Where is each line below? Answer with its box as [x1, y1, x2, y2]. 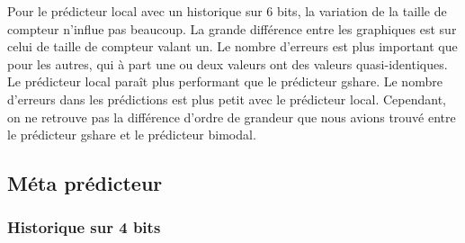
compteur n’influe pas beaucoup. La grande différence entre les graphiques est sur [7, 19, 457, 38]
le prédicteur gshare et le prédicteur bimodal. [7, 125, 256, 144]
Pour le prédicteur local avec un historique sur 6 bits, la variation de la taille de [7, 2, 447, 20]
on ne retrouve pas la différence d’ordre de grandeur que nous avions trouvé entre [7, 107, 456, 126]
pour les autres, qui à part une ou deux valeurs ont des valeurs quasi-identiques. [7, 54, 448, 73]
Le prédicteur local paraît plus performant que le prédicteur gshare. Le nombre [7, 72, 443, 91]
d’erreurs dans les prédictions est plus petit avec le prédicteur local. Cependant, [7, 89, 446, 108]
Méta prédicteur [7, 169, 163, 197]
